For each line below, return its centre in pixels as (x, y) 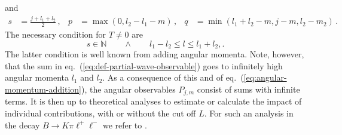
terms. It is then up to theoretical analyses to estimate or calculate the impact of (153, 101)
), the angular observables (128, 89)
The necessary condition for (56, 34)
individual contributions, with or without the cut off (100, 113)
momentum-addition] (43, 89)
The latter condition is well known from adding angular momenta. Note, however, (155, 54)
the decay (22, 125)
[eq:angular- (265, 77)
